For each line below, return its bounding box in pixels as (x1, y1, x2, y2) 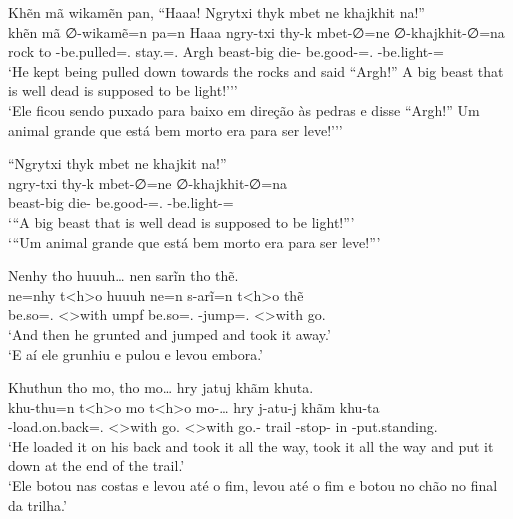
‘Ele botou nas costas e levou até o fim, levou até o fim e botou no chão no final (8, 475, 498, 496)
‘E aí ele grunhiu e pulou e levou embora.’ (8, 343, 264, 364)
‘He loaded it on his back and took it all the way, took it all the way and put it (8, 435, 494, 456)
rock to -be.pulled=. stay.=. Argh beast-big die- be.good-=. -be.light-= (8, 41, 444, 62)
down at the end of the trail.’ (8, 455, 185, 476)
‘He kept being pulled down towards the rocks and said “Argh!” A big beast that (8, 60, 504, 81)
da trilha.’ (8, 494, 67, 515)
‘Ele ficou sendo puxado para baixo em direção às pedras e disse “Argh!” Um (8, 99, 480, 120)
